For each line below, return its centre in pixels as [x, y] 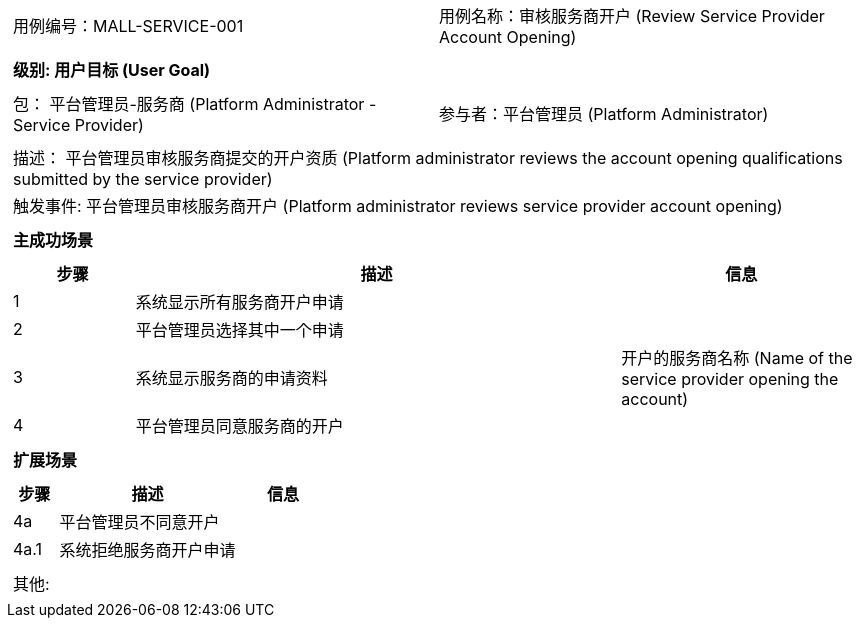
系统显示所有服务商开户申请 [239, 302]
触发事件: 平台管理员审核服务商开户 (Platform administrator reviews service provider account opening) [398, 206]
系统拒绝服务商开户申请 [147, 550]
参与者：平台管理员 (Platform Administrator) [604, 114]
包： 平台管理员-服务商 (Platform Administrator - [195, 104]
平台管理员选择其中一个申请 [239, 330]
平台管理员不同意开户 [139, 522]
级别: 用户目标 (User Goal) [112, 70]
